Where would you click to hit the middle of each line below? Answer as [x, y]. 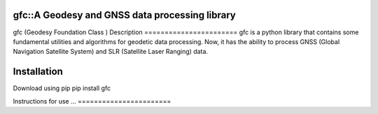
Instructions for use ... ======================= [92, 101]
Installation [38, 72]
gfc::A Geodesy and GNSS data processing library [124, 15]
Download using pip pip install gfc [62, 88]
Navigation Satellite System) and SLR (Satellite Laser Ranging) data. [111, 52]
